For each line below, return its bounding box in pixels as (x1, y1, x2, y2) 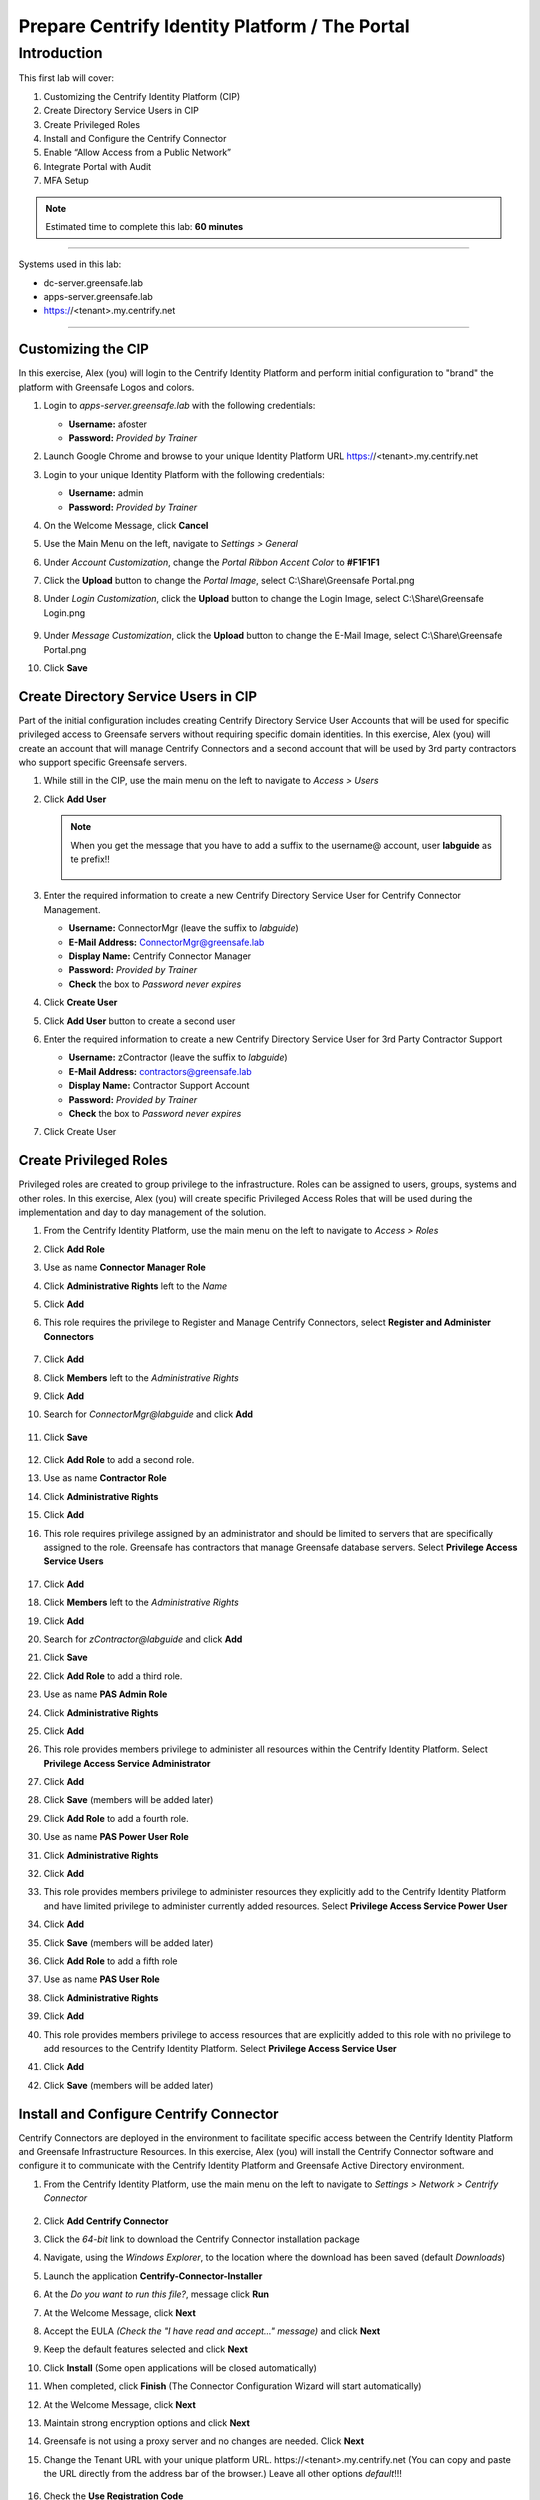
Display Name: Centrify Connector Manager (68, 950, 252, 962)
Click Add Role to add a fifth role (43, 1955, 178, 1967)
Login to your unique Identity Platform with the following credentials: (43, 468, 325, 480)
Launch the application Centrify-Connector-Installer (43, 2270, 263, 2282)
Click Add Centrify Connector (43, 2215, 169, 2227)
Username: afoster (68, 418, 148, 430)
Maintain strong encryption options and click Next (43, 2416, 250, 2429)
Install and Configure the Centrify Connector (43, 132, 227, 144)
